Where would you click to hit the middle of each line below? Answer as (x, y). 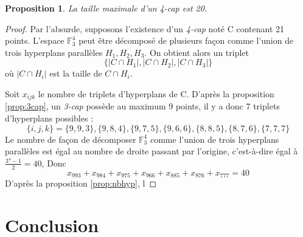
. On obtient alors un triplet (197, 52)
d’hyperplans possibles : (49, 118)
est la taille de (76, 73)
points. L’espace (35, 40)
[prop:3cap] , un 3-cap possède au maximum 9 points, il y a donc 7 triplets (142, 106)
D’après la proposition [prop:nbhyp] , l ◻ (81, 183)
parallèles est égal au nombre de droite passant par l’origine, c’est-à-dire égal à (151, 151)
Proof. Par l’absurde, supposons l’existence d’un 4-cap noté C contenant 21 (145, 28)
